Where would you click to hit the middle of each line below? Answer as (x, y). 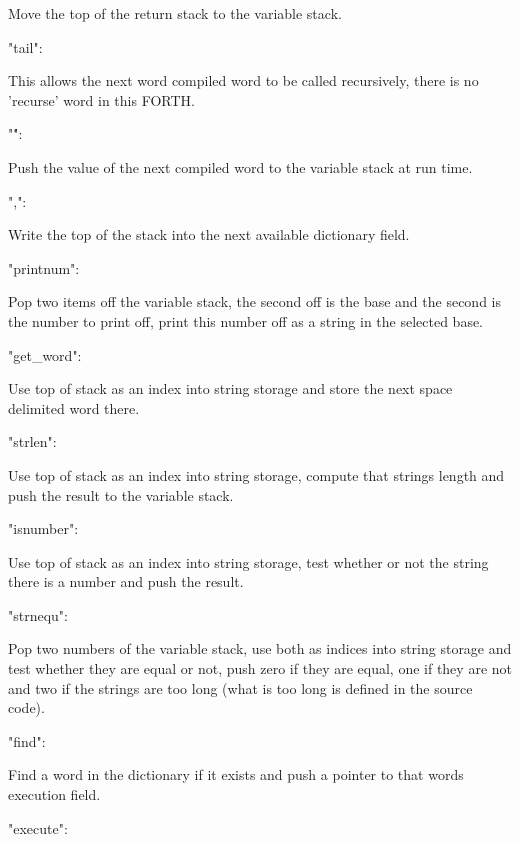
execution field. (54, 794)
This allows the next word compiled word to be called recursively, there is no (243, 80)
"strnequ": (38, 614)
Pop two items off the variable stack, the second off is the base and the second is (255, 301)
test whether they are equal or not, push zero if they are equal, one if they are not (260, 668)
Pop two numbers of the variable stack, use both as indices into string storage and (260, 648)
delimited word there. (74, 407)
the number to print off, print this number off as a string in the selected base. (246, 320)
